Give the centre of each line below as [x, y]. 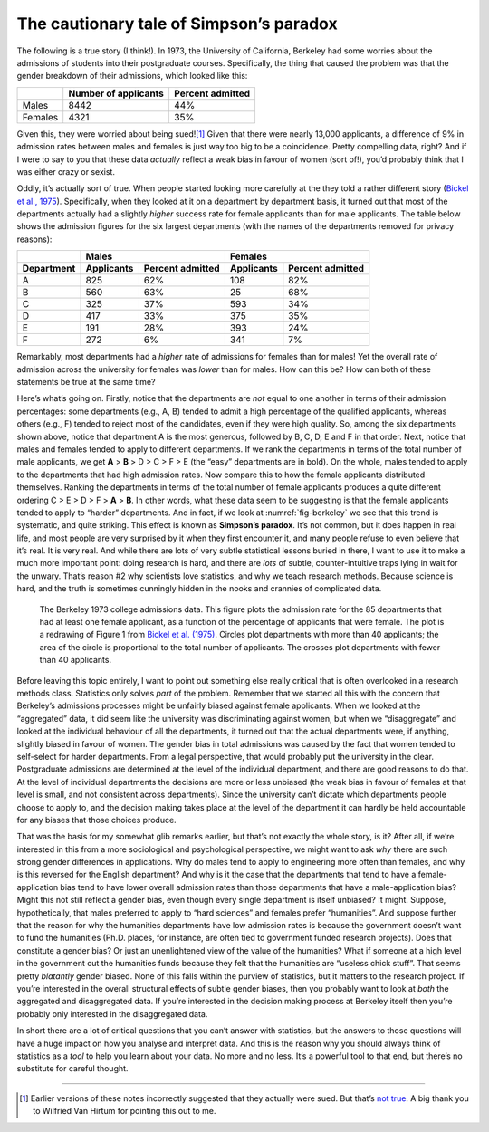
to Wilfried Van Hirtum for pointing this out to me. [125, 1111]
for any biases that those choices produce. [96, 820]
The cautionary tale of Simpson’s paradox [177, 24]
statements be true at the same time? [86, 382]
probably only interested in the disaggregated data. [112, 1013]
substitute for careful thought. [72, 1069]
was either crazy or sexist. [66, 171]
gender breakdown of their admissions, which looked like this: [132, 76]
